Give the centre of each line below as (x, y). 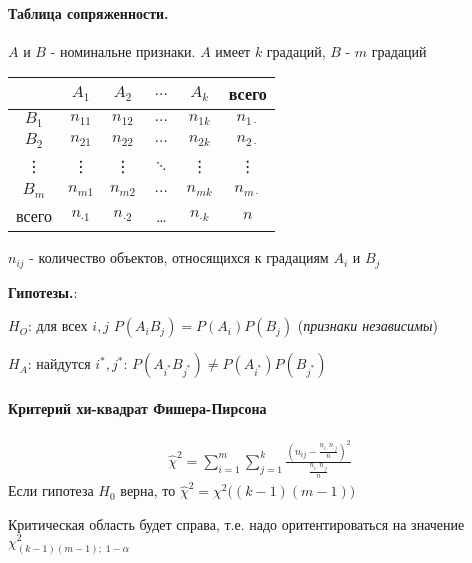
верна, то (148, 490)
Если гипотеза (51, 490)
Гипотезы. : (43, 291)
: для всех (57, 325)
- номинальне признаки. (123, 50)
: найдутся (59, 363)
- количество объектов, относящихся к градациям (179, 257)
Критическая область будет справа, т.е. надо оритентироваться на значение (236, 523)
